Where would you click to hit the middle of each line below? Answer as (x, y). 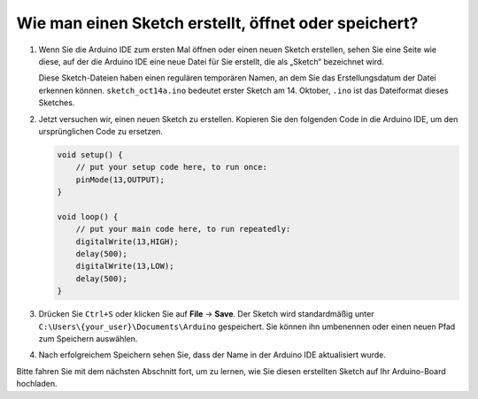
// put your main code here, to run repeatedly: (183, 229)
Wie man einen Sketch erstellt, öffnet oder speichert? (217, 23)
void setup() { (90, 154)
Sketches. (57, 103)
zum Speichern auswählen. (88, 338)
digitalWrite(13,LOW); (125, 266)
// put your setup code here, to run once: (171, 167)
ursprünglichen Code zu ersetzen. (101, 131)
